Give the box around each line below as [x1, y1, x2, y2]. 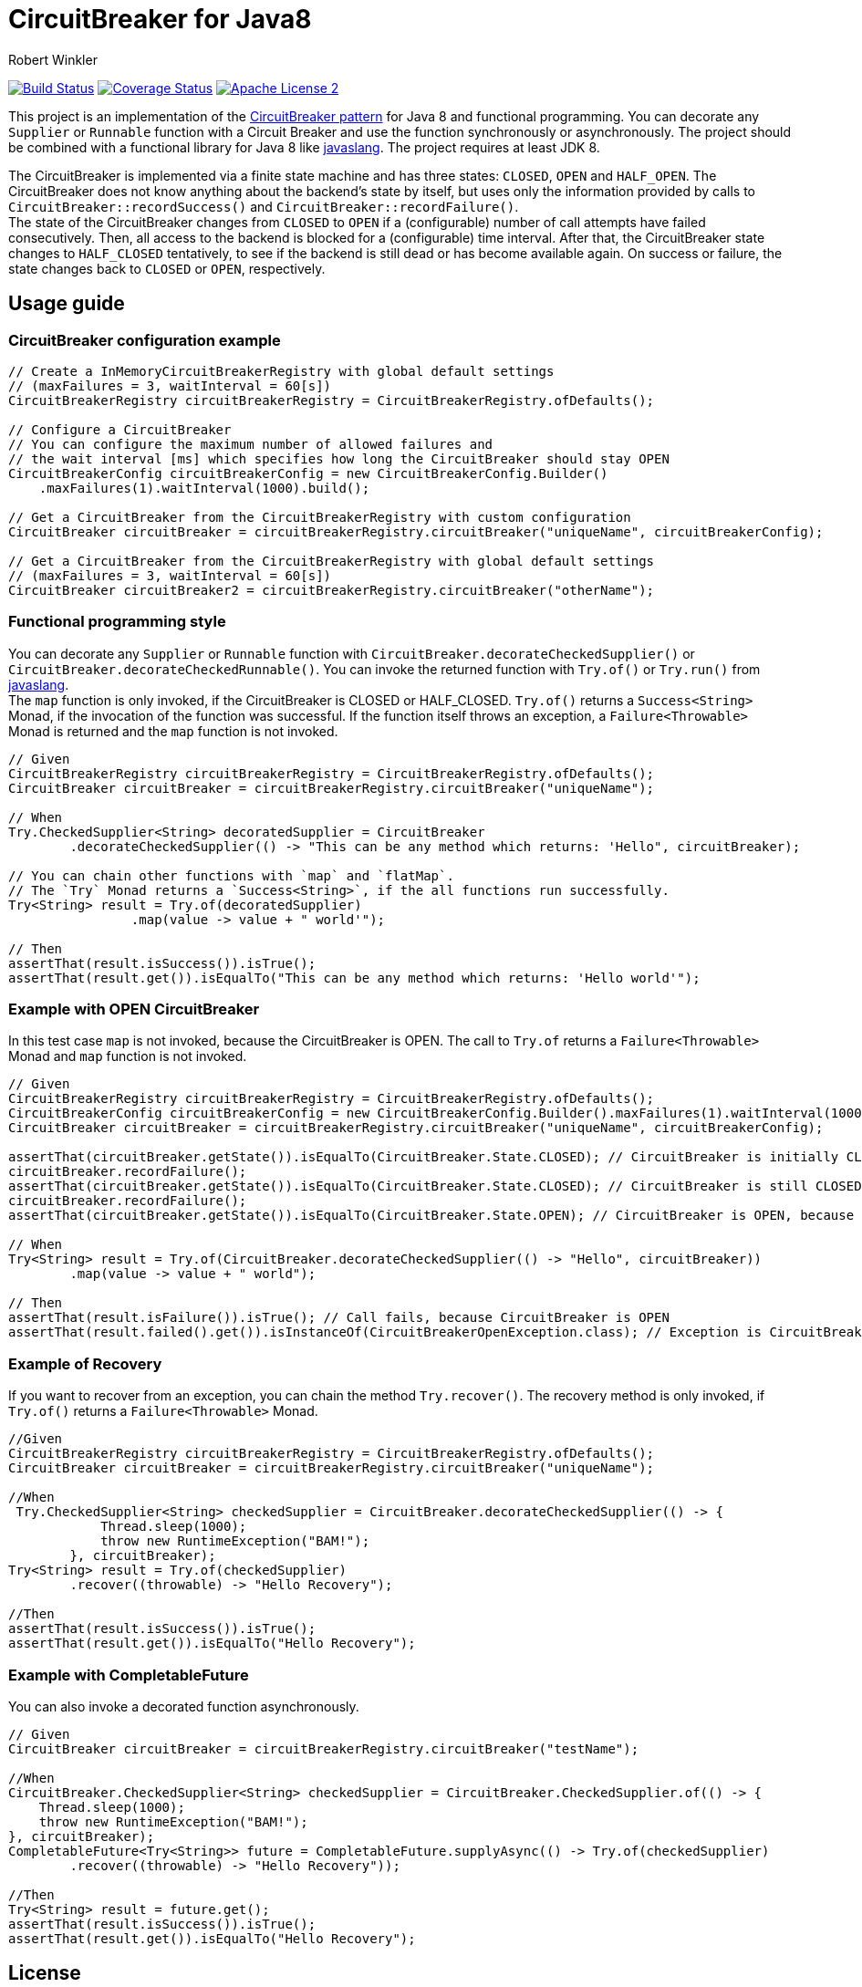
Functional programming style [8, 612, 226, 631]
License [8, 1961, 81, 1985]
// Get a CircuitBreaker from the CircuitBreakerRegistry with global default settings [8, 553, 655, 568]
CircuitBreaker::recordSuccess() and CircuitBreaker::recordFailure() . [8, 198, 519, 214]
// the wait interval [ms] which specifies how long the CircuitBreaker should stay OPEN [8, 451, 670, 466]
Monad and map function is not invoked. [8, 1048, 247, 1065]
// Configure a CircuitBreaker [8, 421, 232, 437]
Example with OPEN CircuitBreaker [8, 1000, 260, 1019]
